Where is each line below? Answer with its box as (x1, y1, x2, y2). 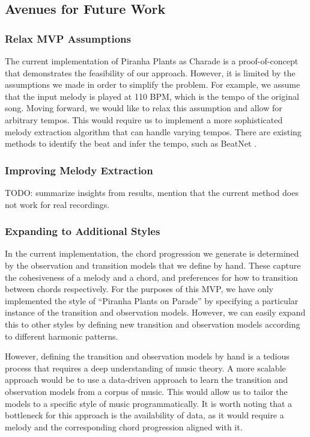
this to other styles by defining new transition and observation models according (5, 317, 300, 330)
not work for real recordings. (5, 198, 110, 210)
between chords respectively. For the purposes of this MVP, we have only (5, 283, 273, 295)
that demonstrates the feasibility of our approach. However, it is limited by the (5, 66, 296, 79)
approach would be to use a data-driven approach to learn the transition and (5, 373, 288, 386)
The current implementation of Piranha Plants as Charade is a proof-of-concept (5, 55, 299, 67)
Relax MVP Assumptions (5, 31, 131, 46)
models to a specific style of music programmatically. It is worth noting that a (5, 397, 293, 409)
